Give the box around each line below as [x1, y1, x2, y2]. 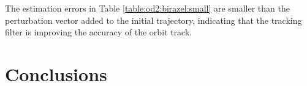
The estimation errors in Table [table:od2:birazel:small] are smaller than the [5, 2, 290, 14]
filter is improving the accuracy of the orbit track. [5, 26, 192, 38]
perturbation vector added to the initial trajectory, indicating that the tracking [5, 13, 302, 26]
